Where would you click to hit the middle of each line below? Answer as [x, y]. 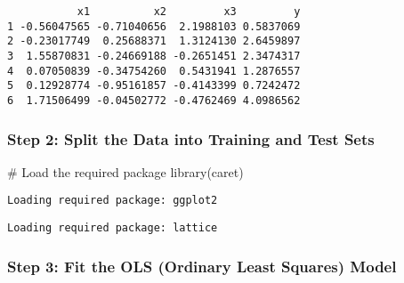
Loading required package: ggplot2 [113, 201]
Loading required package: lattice [113, 228]
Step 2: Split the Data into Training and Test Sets [191, 138]
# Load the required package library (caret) [125, 171]
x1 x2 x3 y [189, 12]
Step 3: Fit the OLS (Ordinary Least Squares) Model [202, 266]
